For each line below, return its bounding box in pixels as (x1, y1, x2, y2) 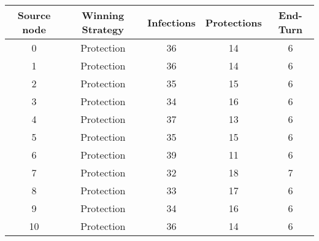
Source (17, 8, 51, 22)
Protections (205, 15, 262, 30)
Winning (82, 8, 125, 22)
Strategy (82, 22, 124, 36)
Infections (147, 15, 196, 30)
